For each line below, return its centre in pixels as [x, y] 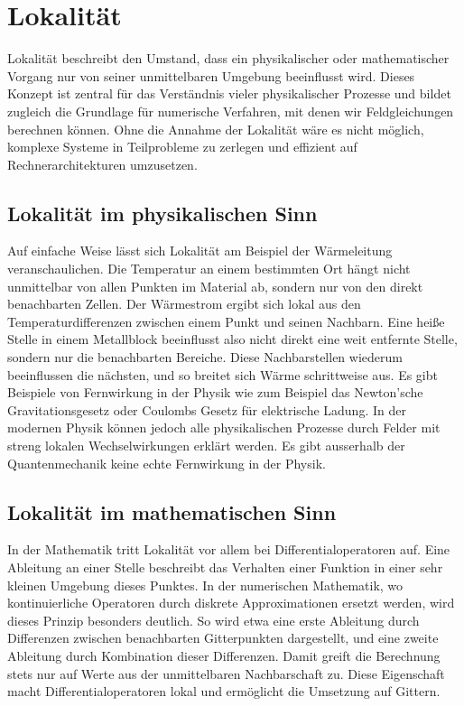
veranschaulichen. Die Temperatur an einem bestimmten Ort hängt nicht [209, 269]
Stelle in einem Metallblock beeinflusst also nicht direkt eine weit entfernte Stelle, [232, 339]
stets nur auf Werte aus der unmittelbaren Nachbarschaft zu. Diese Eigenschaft [226, 673]
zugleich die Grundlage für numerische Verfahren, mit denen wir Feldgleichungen [231, 111]
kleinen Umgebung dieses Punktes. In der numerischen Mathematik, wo [205, 585]
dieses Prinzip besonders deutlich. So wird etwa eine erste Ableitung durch [213, 620]
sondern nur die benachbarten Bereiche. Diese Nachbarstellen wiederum [205, 357]
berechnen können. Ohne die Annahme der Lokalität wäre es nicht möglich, [216, 129]
